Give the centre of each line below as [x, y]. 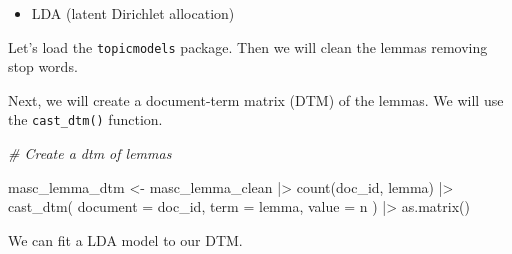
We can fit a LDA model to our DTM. [125, 239]
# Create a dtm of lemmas [90, 153]
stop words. [43, 66]
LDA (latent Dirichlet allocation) [133, 13]
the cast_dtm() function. [85, 119]
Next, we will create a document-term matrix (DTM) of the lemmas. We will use [256, 99]
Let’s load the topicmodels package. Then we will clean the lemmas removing [248, 46]
